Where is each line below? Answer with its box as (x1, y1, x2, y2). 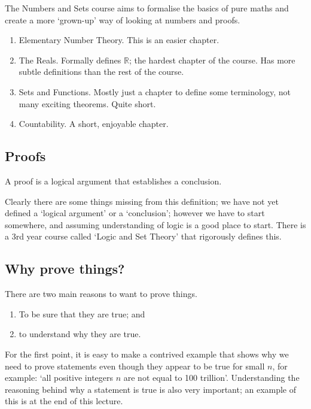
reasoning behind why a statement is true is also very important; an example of (5, 383, 297, 395)
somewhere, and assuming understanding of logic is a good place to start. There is (5, 218, 306, 231)
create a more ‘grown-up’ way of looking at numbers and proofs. (5, 13, 240, 26)
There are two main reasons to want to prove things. (5, 287, 197, 300)
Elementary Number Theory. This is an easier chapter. (19, 34, 219, 46)
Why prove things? (5, 259, 125, 278)
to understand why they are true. (19, 328, 141, 340)
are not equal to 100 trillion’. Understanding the (123, 371, 300, 384)
